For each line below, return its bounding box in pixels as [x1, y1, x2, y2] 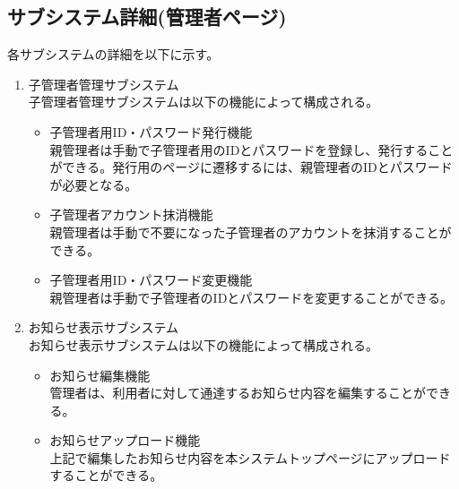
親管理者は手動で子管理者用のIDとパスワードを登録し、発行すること [49, 140, 454, 159]
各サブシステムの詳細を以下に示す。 [7, 45, 220, 64]
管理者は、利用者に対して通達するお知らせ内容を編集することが [49, 383, 426, 402]
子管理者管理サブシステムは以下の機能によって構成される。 [28, 92, 379, 111]
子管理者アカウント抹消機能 [49, 205, 213, 224]
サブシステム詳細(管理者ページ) [7, 3, 287, 30]
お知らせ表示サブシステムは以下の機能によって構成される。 [28, 335, 378, 354]
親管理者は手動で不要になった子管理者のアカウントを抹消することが [49, 222, 452, 241]
